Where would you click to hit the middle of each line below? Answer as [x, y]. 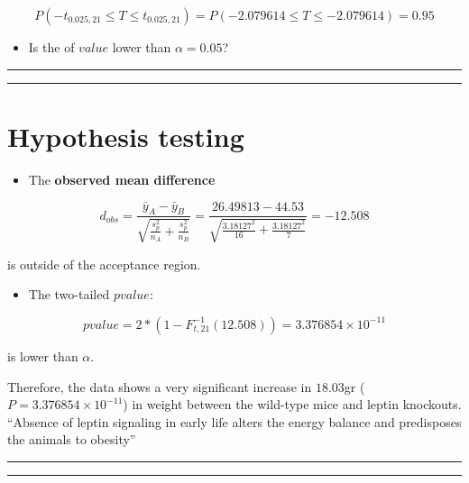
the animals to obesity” [72, 439]
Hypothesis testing [126, 136]
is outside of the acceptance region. [104, 264]
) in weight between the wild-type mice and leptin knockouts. [292, 404]
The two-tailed [69, 294]
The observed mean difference [122, 179]
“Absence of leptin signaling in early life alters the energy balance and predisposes [234, 421]
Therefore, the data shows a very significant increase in [160, 386]
